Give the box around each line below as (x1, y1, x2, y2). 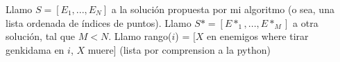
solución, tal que (6, 29, 76, 43)
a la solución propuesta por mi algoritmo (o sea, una (111, 2, 334, 16)
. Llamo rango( (108, 29, 172, 43)
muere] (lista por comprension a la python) (87, 42, 271, 56)
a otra (293, 15, 318, 30)
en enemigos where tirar (207, 29, 309, 43)
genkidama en (6, 42, 65, 56)
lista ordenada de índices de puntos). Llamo (6, 15, 192, 30)
